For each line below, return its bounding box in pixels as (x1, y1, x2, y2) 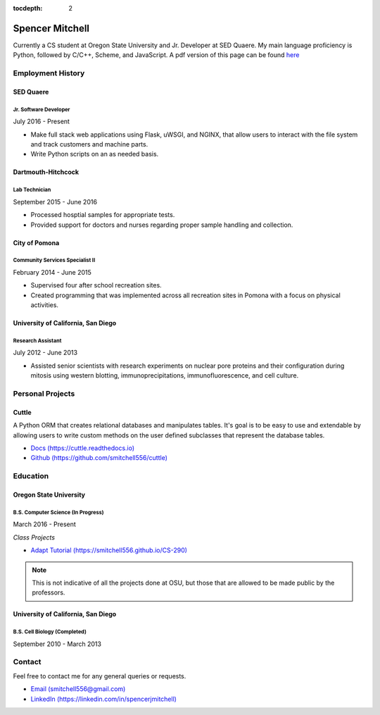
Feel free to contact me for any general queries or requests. (13, 671, 186, 680)
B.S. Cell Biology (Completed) (13, 628, 87, 635)
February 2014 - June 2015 (13, 268, 91, 276)
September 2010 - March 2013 (13, 640, 102, 648)
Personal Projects (13, 389, 75, 399)
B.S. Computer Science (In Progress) (13, 509, 104, 516)
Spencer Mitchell (13, 22, 90, 35)
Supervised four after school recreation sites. (30, 281, 162, 290)
